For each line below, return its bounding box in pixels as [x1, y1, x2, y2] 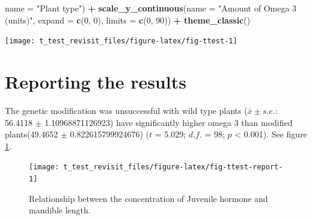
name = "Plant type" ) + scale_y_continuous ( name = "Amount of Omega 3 [5, 2, 297, 14]
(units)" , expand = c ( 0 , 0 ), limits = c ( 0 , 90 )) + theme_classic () [5, 13, 251, 26]
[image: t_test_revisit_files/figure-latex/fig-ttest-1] [5, 37, 237, 46]
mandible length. [29, 204, 91, 216]
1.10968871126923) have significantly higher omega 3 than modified [44, 116, 293, 128]
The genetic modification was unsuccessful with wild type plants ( [5, 104, 248, 116]
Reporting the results [5, 69, 186, 94]
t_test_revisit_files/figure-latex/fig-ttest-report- [63, 163, 283, 172]
